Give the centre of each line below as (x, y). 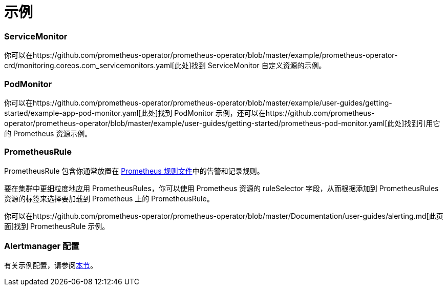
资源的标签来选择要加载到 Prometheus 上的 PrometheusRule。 (109, 198)
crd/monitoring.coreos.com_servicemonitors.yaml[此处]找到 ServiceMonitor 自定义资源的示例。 (165, 66)
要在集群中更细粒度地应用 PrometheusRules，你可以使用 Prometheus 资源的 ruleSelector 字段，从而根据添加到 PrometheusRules (221, 188)
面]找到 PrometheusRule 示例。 (57, 226)
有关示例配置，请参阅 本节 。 (51, 265)
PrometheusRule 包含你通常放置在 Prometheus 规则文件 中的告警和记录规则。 (134, 171)
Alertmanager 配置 (42, 246)
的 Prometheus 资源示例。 (48, 133)
